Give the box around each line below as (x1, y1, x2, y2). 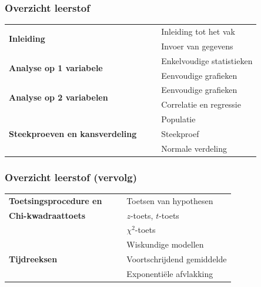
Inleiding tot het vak (161, 25, 235, 37)
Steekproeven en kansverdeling (9, 127, 137, 139)
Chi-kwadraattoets (9, 209, 86, 221)
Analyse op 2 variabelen (9, 91, 108, 103)
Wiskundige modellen (126, 238, 204, 251)
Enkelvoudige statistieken (161, 54, 253, 66)
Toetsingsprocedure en (9, 194, 102, 206)
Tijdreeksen (9, 253, 58, 265)
